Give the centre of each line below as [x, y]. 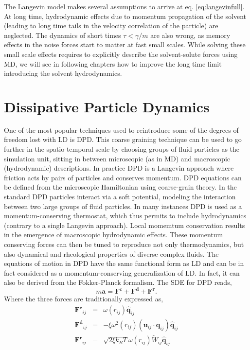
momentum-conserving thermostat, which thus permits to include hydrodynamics [125, 216]
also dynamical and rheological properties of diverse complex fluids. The [111, 254]
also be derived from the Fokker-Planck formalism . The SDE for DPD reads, [118, 282]
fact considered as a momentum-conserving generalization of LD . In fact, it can [122, 272]
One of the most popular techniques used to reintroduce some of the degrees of [121, 130]
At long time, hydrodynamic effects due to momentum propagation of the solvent [125, 16]
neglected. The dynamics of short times [62, 35]
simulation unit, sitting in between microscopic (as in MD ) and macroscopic [117, 158]
